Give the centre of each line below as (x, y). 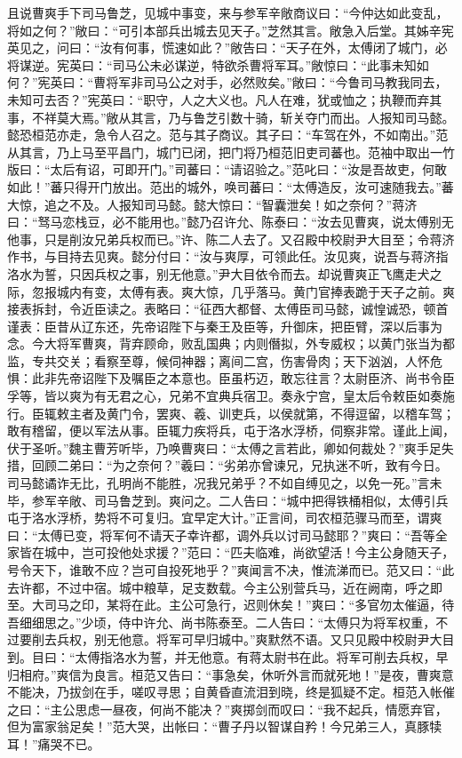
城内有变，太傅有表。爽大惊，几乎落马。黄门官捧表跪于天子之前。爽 (255, 291)
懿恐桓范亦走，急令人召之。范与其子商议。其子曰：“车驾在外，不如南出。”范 (228, 135)
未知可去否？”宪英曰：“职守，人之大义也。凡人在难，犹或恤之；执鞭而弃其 (225, 99)
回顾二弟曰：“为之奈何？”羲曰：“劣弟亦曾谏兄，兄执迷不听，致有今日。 (239, 465)
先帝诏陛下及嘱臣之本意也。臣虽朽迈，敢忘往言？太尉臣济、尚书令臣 (255, 378)
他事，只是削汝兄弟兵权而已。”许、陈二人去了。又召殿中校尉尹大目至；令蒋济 (231, 239)
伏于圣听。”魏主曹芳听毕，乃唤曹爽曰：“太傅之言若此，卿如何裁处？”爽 (212, 447)
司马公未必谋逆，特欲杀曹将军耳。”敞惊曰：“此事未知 (264, 64)
